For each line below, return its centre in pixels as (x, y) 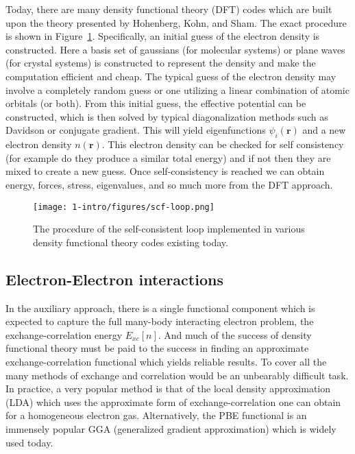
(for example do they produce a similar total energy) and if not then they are (168, 157)
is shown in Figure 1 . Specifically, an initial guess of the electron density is (163, 36)
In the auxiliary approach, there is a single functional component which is (160, 308)
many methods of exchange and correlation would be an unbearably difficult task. (177, 375)
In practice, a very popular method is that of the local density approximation (168, 389)
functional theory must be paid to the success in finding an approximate (157, 348)
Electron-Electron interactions (114, 279)
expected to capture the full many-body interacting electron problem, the (160, 321)
